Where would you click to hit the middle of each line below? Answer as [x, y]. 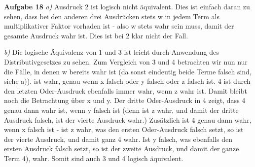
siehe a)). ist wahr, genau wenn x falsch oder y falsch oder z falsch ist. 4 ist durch [127, 81]
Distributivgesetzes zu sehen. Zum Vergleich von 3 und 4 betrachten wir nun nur [126, 61]
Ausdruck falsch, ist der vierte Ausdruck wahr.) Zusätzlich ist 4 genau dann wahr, [128, 119]
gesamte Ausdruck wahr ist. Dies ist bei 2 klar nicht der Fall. [96, 35]
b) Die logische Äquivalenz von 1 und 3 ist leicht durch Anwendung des [111, 52]
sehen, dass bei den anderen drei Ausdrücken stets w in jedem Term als [112, 16]
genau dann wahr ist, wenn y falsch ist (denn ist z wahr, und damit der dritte [121, 110]
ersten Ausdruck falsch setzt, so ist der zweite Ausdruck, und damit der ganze [122, 149]
